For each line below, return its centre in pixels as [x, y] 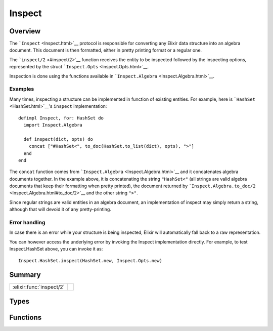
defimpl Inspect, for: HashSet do [61, 118]
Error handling [27, 222]
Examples [22, 89]
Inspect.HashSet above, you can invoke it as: [56, 249]
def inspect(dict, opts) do [58, 139]
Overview [25, 31]
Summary [25, 275]
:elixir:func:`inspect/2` [39, 287]
